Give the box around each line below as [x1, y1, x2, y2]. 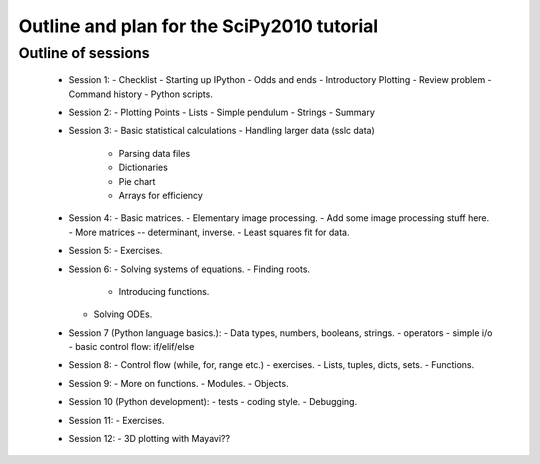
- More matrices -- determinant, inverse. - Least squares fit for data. [68, 226, 350, 238]
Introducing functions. [118, 285, 210, 297]
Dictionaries [118, 161, 169, 174]
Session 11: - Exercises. [68, 414, 165, 426]
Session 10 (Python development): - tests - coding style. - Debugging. [68, 396, 358, 408]
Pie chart [118, 175, 156, 187]
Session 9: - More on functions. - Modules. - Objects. [68, 377, 289, 389]
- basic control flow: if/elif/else [68, 341, 195, 353]
